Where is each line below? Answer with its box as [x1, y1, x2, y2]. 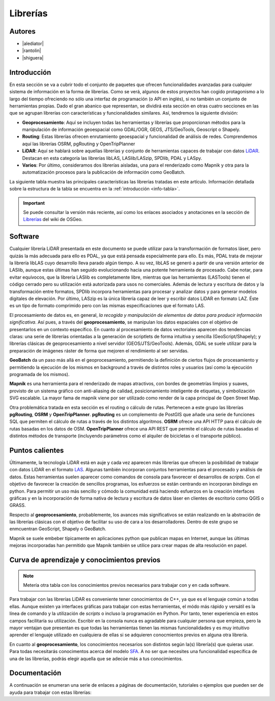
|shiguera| [22, 55, 44, 61]
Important [23, 200, 45, 206]
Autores [9, 27, 36, 36]
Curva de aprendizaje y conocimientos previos [9, 556, 160, 564]
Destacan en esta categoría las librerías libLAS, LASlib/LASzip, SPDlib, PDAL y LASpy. [22, 155, 202, 161]
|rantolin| [22, 47, 41, 53]
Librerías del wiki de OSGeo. [23, 217, 83, 223]
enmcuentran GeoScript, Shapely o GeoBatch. [9, 526, 106, 532]
